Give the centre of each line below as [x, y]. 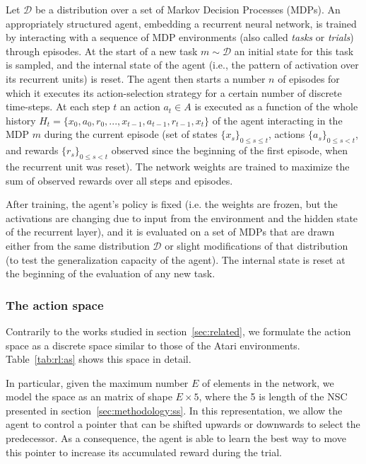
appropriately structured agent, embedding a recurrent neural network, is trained [181, 23]
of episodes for [309, 78]
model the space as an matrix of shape [89, 396]
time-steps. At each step [58, 106]
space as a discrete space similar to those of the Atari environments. [153, 345]
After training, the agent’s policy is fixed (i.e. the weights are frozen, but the [172, 204]
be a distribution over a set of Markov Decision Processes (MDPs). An [188, 9]
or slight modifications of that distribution [256, 245]
